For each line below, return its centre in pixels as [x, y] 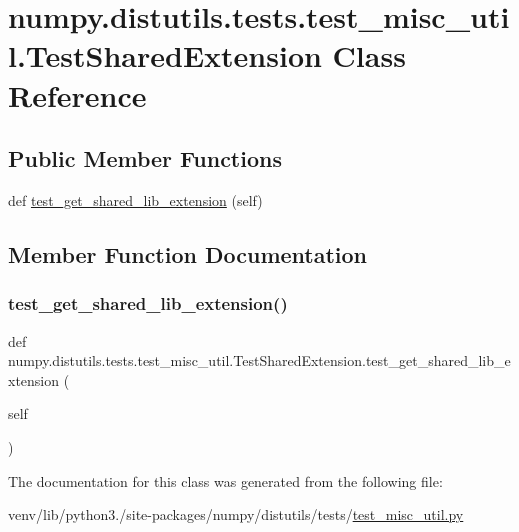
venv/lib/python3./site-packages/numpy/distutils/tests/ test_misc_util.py [236, 514]
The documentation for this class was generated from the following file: [225, 480]
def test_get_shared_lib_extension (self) [135, 199]
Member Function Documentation [188, 253]
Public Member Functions [145, 158]
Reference [77, 94]
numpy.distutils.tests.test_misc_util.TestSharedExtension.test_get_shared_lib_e [259, 360]
